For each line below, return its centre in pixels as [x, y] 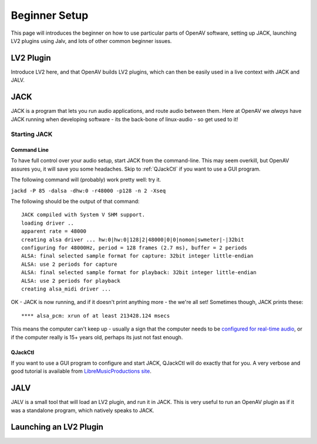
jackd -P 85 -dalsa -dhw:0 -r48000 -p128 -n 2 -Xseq [88, 191]
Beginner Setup [50, 15]
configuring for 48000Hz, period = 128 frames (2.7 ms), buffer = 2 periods [134, 248]
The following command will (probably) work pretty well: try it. [86, 180]
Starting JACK [32, 134]
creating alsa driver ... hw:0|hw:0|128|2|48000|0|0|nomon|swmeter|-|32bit [133, 239]
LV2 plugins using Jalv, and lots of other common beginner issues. [91, 41]
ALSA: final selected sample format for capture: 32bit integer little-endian [137, 256]
